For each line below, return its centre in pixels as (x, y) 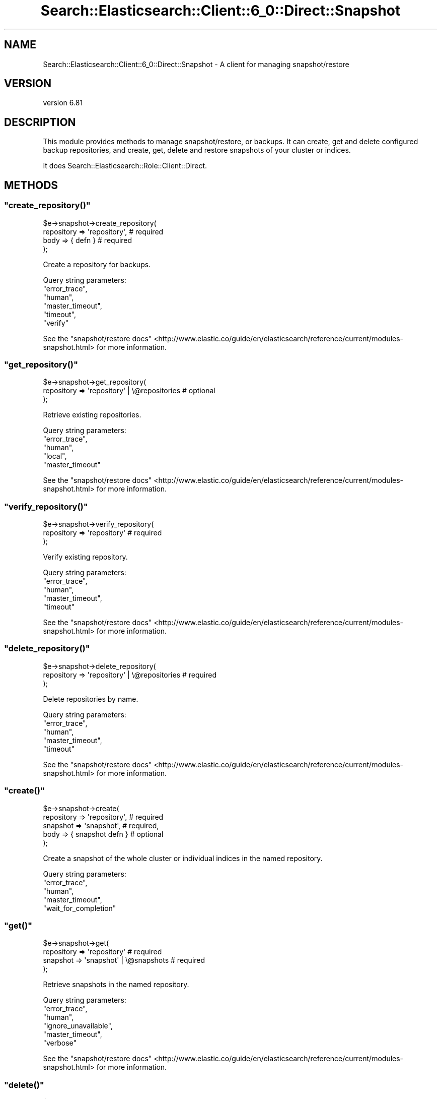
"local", (55, 456)
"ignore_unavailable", (78, 1026)
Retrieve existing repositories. (92, 415)
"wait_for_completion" (80, 908)
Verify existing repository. (85, 557)
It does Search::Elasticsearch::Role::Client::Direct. (125, 166)
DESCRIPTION (40, 122)
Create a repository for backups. (97, 264)
